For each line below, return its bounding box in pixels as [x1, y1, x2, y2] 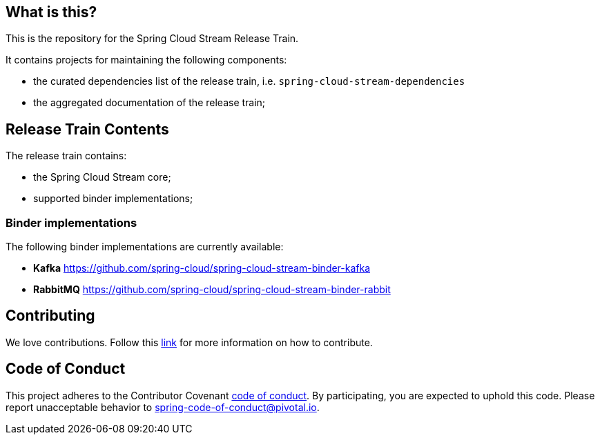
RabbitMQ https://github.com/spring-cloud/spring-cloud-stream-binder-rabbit [33, 283, 391, 296]
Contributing [6, 307, 95, 325]
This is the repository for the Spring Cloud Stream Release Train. [6, 32, 299, 45]
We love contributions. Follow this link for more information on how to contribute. [6, 336, 373, 348]
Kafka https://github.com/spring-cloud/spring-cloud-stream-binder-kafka [33, 262, 371, 274]
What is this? [6, 3, 97, 21]
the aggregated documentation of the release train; [33, 97, 266, 109]
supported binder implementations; [33, 192, 193, 205]
